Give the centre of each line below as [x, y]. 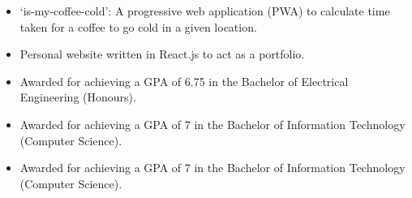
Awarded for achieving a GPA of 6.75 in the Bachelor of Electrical [184, 81]
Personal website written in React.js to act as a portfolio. [162, 54]
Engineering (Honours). [78, 97]
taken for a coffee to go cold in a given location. [138, 26]
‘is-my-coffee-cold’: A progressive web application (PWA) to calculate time [205, 11]
